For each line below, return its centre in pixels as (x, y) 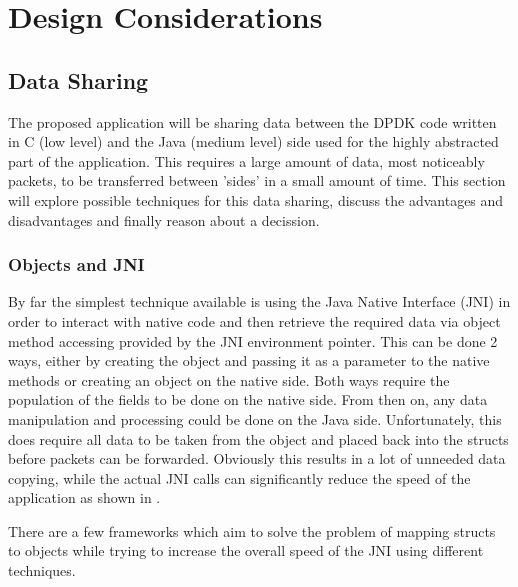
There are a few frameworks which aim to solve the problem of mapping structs (252, 530)
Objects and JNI (76, 264)
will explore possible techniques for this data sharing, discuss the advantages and (256, 199)
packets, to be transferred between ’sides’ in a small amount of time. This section (257, 180)
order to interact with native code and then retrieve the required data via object (254, 320)
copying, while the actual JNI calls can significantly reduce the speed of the (239, 477)
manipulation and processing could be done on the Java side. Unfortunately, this (255, 418)
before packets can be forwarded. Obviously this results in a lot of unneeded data (257, 458)
